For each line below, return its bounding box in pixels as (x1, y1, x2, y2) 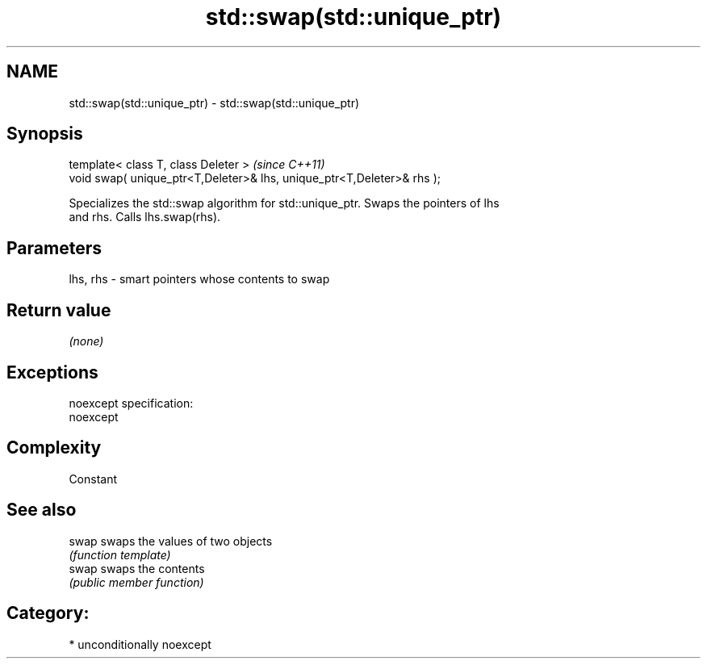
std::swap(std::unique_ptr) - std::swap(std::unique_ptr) (69, 95, 360, 110)
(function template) (69, 547, 171, 562)
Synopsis (6, 123, 83, 144)
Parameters (6, 237, 102, 258)
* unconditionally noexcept (69, 637, 211, 651)
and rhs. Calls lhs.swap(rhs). (69, 210, 221, 224)
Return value (6, 299, 111, 320)
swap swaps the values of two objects (69, 533, 273, 548)
